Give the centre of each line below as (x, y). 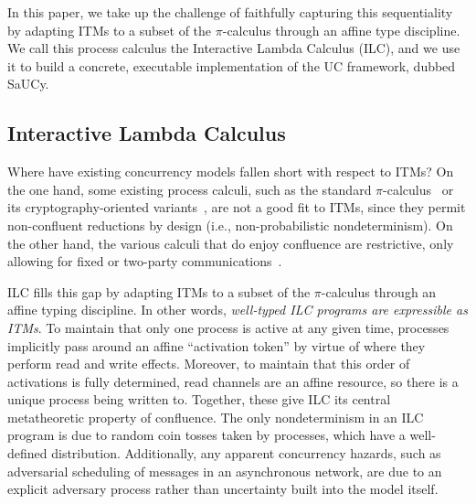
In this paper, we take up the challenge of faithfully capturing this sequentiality (230, 12)
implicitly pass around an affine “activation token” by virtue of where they (217, 345)
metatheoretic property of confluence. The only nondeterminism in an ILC (216, 417)
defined (27, 453)
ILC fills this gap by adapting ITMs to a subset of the (159, 291)
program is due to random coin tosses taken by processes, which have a (206, 435)
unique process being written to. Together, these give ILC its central (199, 399)
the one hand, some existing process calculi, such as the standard (190, 189)
